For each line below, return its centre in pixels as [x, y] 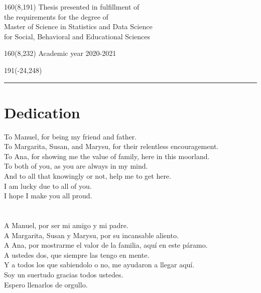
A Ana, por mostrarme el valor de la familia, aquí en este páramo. [106, 245]
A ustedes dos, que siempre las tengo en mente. [77, 254]
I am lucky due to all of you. [48, 186]
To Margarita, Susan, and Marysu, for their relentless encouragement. [111, 146]
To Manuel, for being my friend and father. [71, 136]
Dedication [42, 112]
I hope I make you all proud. [48, 196]
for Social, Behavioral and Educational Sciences [77, 36]
